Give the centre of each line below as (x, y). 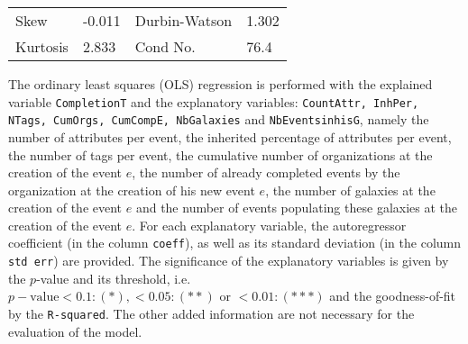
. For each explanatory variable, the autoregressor (269, 225)
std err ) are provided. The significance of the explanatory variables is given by (229, 261)
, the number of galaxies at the (350, 190)
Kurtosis (42, 46)
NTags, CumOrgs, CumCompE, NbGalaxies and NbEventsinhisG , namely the (219, 119)
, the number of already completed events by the (266, 172)
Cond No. (165, 46)
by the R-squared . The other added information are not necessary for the (211, 313)
